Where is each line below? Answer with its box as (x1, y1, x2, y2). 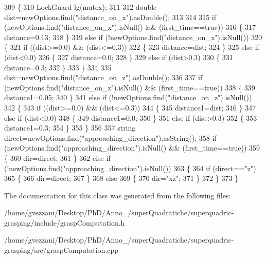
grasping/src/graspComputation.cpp (4, 245, 119, 255)
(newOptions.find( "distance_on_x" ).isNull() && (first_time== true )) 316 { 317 (4, 22, 256, 32)
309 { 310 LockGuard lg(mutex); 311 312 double (4, 2, 157, 12)
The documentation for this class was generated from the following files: (4, 190, 231, 200)
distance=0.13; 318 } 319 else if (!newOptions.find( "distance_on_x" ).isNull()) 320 (4, 31, 262, 42)
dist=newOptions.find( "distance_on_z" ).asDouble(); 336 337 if (4, 72, 203, 83)
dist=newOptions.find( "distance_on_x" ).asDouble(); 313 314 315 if (4, 11, 217, 22)
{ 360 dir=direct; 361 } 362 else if (4, 152, 111, 163)
